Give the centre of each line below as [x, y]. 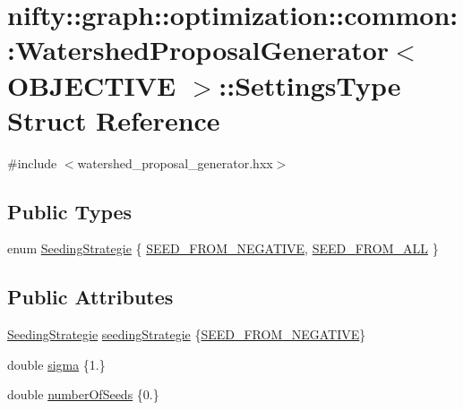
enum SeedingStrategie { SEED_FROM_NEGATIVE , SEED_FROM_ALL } [223, 248]
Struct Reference [114, 120]
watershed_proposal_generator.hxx [175, 162]
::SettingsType [310, 85]
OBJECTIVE [92, 85]
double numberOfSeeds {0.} [83, 394]
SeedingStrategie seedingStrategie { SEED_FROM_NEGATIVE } [187, 334]
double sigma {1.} [56, 364]
